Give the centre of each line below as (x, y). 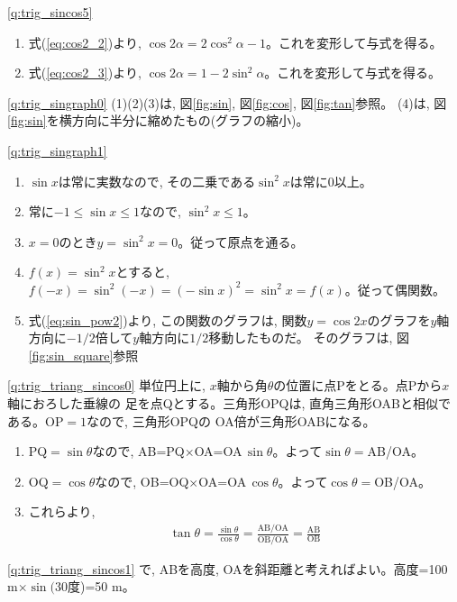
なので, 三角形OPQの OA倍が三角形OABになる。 (231, 420)
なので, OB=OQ (142, 481)
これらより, (62, 511)
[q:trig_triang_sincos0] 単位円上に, (106, 385)
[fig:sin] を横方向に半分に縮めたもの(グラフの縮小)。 (158, 120)
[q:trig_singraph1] (57, 150)
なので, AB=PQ (138, 451)
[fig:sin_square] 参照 (83, 355)
